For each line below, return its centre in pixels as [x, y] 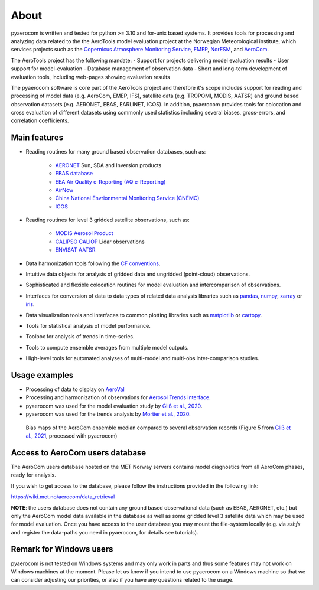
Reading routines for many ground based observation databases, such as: [116, 152]
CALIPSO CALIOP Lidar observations [100, 242]
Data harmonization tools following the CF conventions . [93, 263]
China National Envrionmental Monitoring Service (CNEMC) [127, 198]
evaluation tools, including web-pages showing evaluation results [91, 77]
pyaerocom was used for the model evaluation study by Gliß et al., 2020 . [114, 406]
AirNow [64, 190]
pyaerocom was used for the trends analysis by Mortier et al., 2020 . [108, 414]
